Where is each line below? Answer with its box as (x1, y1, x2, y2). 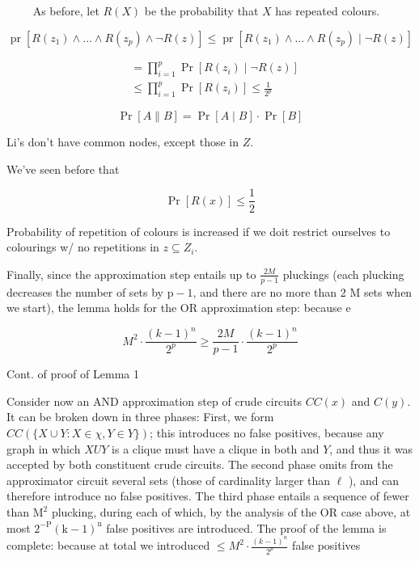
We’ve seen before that (6, 160, 120, 177)
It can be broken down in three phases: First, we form (6, 408, 274, 425)
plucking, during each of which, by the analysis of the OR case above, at (51, 504, 411, 521)
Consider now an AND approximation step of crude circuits (6, 392, 302, 409)
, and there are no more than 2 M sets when (193, 283, 413, 300)
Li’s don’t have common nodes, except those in (6, 133, 239, 150)
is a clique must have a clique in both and (112, 440, 320, 457)
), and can (348, 471, 400, 488)
